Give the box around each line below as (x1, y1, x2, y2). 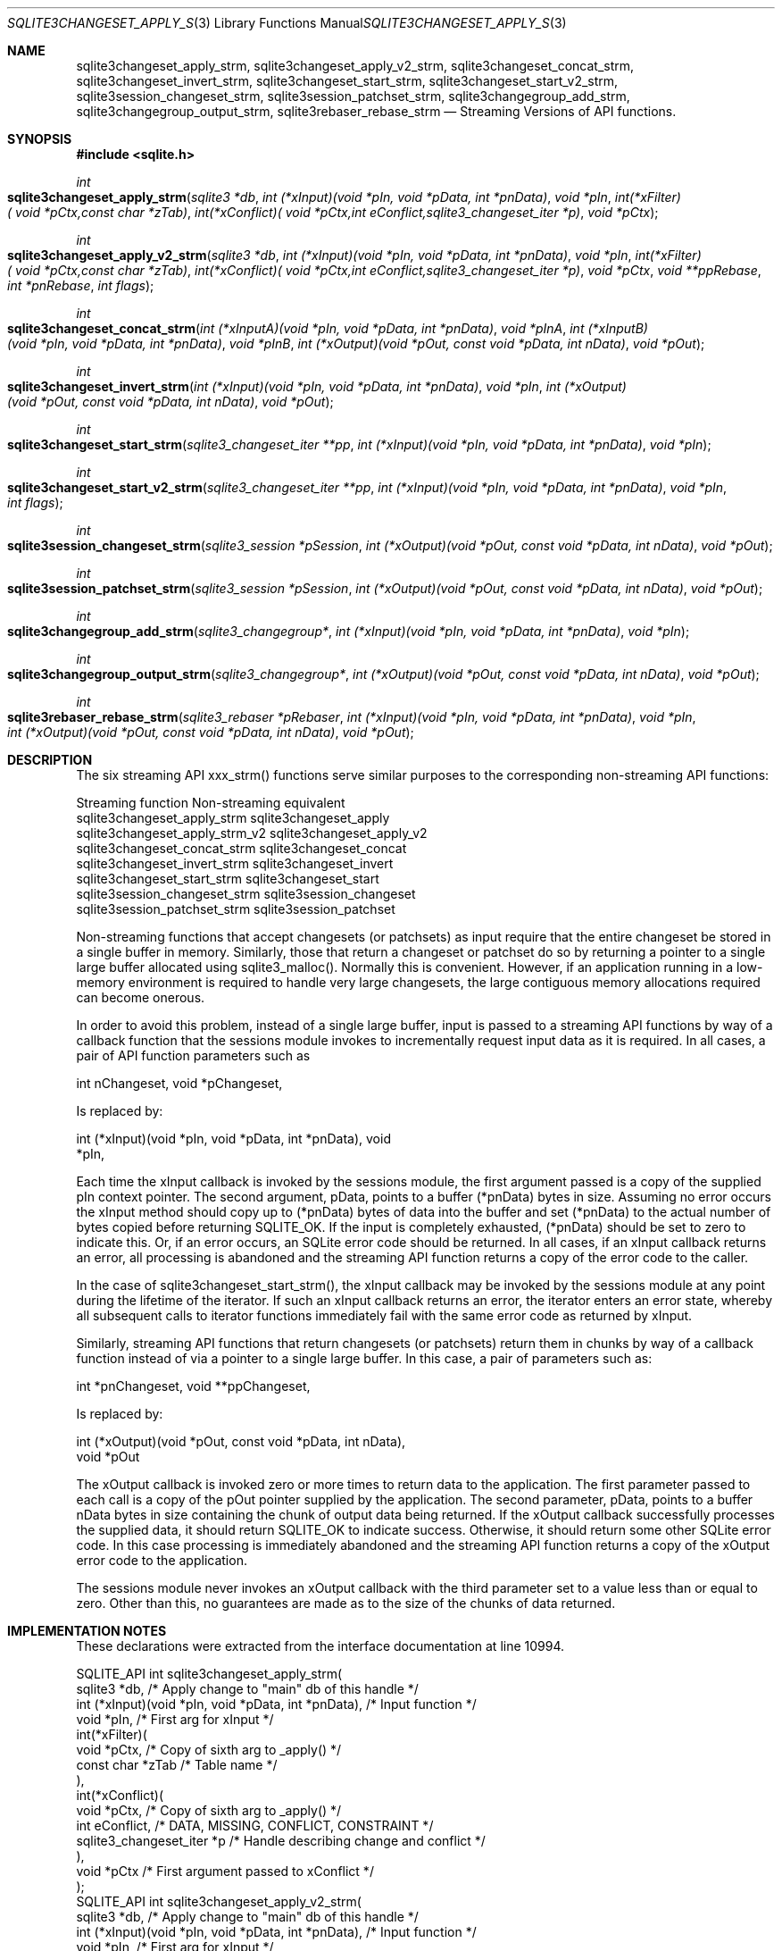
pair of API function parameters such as (76, 1048, 311, 1063)
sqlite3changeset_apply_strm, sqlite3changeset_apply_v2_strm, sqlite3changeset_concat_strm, (76, 58, 635, 73)
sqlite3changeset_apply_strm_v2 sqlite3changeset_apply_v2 (76, 825, 428, 841)
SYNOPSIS (7, 131, 72, 147)
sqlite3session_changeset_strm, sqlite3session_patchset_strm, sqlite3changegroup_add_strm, (76, 88, 630, 104)
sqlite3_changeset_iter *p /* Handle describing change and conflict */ (76, 1833, 486, 1848)
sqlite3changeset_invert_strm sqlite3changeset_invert (76, 856, 394, 871)
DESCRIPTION (7, 752, 93, 767)
